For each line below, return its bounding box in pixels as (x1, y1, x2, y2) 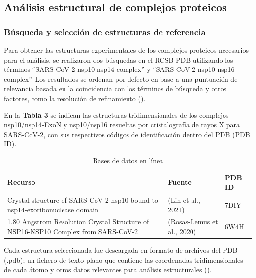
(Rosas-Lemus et (168, 216, 218, 227)
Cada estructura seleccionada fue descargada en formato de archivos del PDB (4, 245, 238, 255)
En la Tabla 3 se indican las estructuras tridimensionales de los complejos (4, 109, 229, 120)
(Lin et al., (168, 194, 200, 205)
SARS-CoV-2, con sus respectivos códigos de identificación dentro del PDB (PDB (4, 129, 250, 139)
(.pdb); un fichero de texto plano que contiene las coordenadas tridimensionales (4, 254, 243, 265)
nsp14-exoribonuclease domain (7, 204, 98, 214)
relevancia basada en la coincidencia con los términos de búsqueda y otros (4, 83, 226, 94)
